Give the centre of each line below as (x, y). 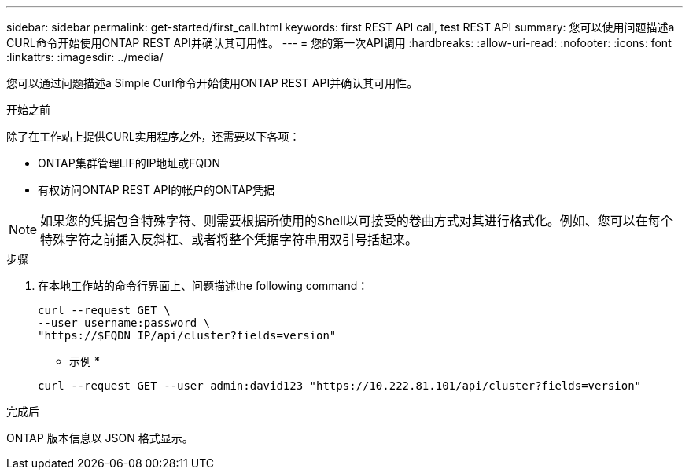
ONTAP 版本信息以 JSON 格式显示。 (100, 438)
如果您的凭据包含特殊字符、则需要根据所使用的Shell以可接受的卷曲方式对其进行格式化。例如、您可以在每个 (357, 221)
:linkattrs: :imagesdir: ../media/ (85, 57)
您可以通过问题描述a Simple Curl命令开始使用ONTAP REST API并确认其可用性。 (212, 83)
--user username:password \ (124, 323)
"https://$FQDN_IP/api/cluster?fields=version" (187, 335)
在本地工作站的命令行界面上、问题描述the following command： (203, 286)
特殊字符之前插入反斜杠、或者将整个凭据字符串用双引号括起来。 (229, 240)
